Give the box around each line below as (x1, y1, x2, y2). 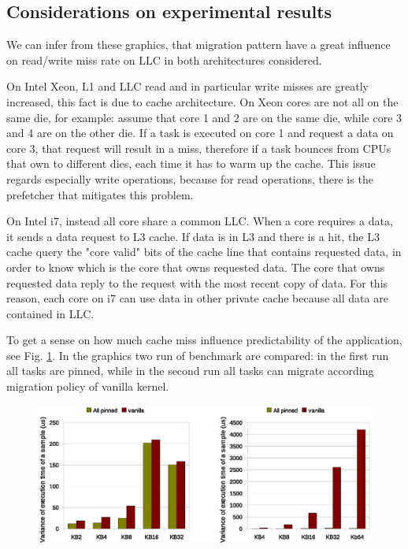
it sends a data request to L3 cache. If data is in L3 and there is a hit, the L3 (6, 228, 380, 244)
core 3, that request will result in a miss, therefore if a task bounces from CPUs (6, 139, 391, 156)
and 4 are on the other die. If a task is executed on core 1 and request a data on (6, 124, 394, 141)
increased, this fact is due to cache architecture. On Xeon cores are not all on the (6, 93, 399, 109)
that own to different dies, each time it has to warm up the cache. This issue (6, 155, 376, 172)
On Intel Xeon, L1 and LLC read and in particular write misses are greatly (6, 78, 369, 95)
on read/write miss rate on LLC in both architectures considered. (6, 51, 322, 68)
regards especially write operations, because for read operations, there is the (6, 170, 373, 187)
